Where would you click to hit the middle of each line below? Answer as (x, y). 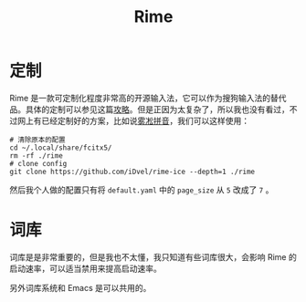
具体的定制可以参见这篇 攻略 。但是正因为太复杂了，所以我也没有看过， (157, 109)
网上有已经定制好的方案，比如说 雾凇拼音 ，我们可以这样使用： (133, 120)
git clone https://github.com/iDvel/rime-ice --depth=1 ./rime (132, 172)
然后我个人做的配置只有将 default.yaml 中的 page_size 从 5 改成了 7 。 (142, 190)
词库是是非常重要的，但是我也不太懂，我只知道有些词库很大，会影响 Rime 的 (153, 256)
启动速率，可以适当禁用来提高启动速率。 (85, 268)
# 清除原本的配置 (37, 140)
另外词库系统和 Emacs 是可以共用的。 (80, 287)
